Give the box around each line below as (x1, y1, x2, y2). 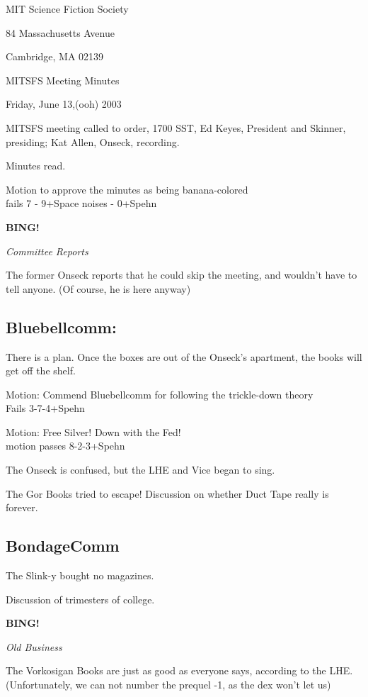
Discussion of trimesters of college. (6, 591, 155, 606)
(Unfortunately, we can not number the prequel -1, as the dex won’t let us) (6, 677, 331, 692)
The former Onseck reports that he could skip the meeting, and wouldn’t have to (6, 267, 357, 282)
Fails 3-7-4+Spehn (6, 401, 85, 416)
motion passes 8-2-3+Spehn (6, 438, 125, 453)
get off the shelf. (6, 363, 76, 378)
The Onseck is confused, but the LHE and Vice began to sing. (6, 462, 275, 477)
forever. (6, 500, 38, 515)
